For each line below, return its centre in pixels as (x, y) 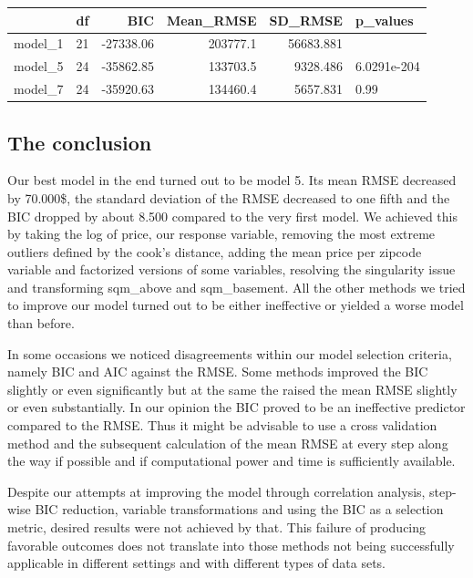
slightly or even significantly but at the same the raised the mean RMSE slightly (232, 389)
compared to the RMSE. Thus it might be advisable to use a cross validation (222, 425)
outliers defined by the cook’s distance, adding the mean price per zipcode (215, 251)
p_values (384, 20)
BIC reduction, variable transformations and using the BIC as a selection (239, 509)
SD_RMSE (306, 20)
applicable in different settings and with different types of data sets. (197, 563)
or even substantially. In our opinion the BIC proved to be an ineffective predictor (236, 407)
